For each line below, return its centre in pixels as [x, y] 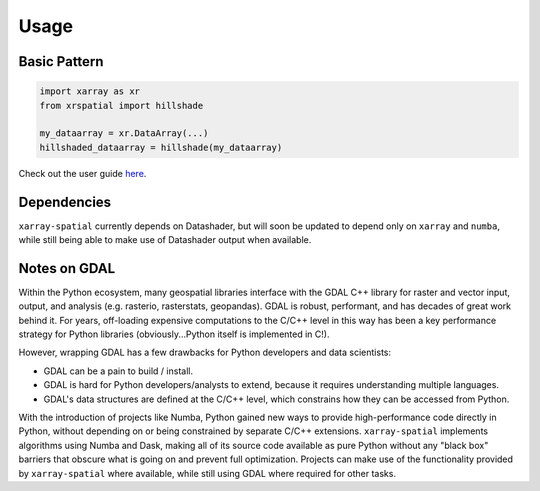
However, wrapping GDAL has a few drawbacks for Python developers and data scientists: [205, 352]
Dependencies [65, 201]
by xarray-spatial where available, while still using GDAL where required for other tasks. [207, 473]
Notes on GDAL [67, 268]
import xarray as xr [89, 91]
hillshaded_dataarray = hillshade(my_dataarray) [161, 147]
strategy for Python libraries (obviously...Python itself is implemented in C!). [174, 334]
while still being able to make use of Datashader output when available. [165, 239]
